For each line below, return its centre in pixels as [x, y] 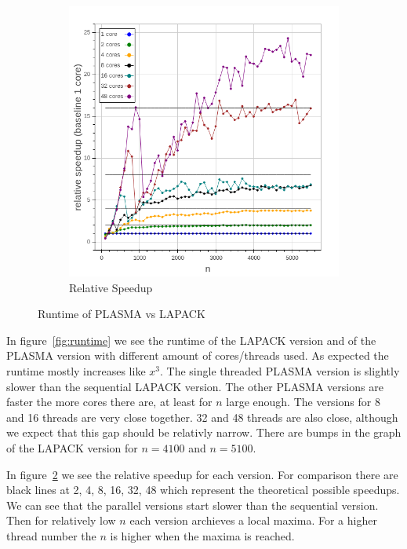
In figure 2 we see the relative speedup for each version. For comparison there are [202, 474]
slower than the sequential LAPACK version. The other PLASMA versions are [195, 386]
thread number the [51, 535]
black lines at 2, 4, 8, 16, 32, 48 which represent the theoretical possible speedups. [203, 490]
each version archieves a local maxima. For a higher [253, 520]
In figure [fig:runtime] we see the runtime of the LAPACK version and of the [191, 340]
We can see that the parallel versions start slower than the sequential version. [193, 505]
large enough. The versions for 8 [303, 402]
